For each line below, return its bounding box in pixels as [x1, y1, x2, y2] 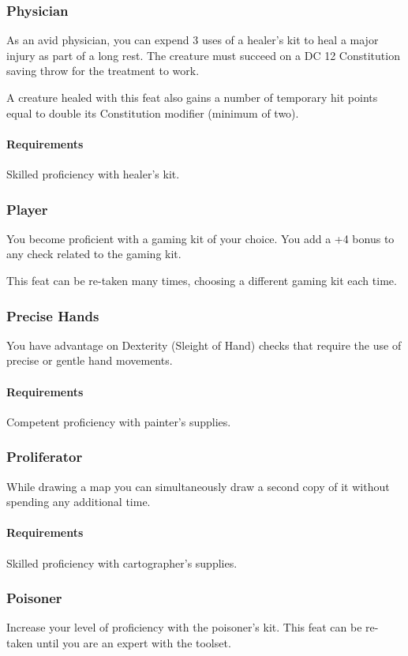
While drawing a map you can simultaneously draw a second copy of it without [6, 478, 390, 494]
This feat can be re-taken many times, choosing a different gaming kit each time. [6, 272, 397, 288]
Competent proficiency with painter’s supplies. [6, 413, 231, 429]
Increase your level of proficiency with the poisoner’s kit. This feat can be [6, 619, 362, 635]
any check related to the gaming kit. [6, 246, 182, 262]
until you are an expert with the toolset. [36, 634, 231, 650]
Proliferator [6, 447, 83, 467]
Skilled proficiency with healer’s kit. [6, 165, 180, 182]
